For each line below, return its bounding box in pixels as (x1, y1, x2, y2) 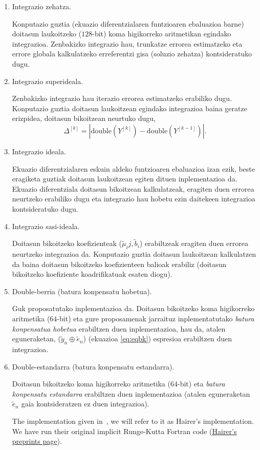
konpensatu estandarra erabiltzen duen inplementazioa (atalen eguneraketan (12, 388, 250, 399)
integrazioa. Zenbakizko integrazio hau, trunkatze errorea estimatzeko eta (12, 38, 243, 49)
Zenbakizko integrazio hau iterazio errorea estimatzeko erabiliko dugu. (12, 93, 232, 104)
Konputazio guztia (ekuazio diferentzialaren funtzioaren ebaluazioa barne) (12, 18, 244, 29)
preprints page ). (12, 436, 62, 446)
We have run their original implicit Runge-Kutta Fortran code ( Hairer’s (12, 425, 237, 436)
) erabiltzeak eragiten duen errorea (139, 238, 248, 249)
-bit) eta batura (177, 378, 225, 389)
